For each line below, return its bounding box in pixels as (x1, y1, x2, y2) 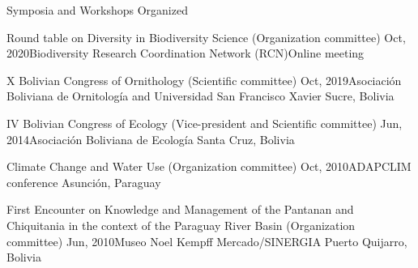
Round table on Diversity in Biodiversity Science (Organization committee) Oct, (6, 28, 406, 45)
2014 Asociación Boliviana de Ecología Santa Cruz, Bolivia (6, 130, 295, 147)
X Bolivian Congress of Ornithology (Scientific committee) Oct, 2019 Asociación (6, 71, 402, 88)
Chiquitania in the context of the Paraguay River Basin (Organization (6, 216, 356, 233)
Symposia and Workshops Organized (6, 2, 188, 18)
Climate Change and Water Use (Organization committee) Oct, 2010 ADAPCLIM (6, 158, 412, 175)
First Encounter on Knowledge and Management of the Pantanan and (6, 201, 354, 218)
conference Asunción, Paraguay (6, 173, 161, 190)
